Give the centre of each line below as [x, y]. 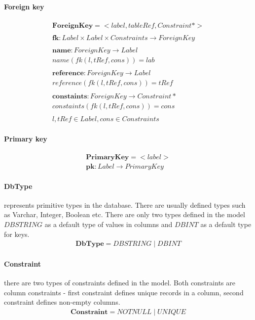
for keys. [17, 234]
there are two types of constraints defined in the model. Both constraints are [120, 283]
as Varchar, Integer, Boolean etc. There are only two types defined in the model [125, 214]
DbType [18, 186]
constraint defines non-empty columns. [62, 302]
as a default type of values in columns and [109, 224]
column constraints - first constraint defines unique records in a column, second [124, 292]
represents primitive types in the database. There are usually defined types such [125, 205]
